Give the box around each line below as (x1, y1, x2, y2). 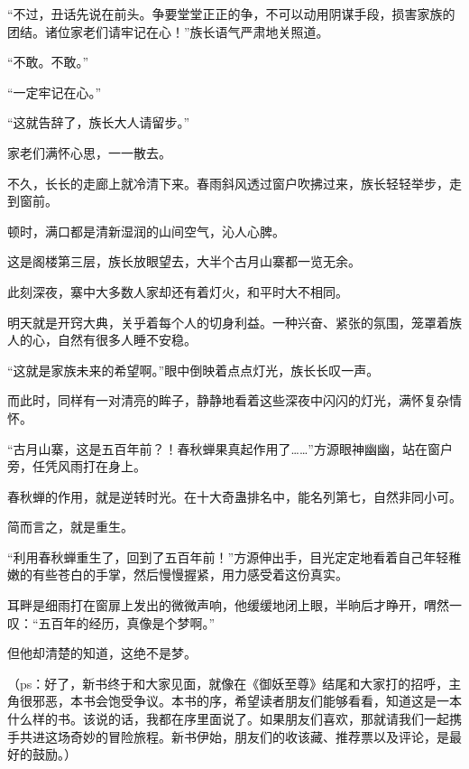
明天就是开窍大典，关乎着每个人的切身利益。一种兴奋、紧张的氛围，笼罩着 (7, 312, 449, 331)
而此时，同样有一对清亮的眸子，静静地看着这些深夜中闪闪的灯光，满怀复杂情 (7, 391, 462, 410)
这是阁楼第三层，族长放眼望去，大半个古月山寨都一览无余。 (7, 252, 361, 271)
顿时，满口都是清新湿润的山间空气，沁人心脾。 (7, 221, 285, 240)
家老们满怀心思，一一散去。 (7, 143, 171, 162)
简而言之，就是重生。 (7, 517, 133, 536)
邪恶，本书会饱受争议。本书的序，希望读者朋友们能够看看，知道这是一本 (32, 691, 462, 710)
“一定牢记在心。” (7, 82, 102, 101)
